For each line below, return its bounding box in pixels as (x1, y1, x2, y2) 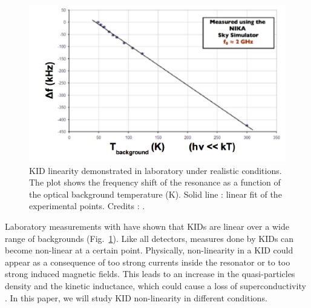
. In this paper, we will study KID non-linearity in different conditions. (5, 291, 267, 304)
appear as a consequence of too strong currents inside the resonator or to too (5, 255, 290, 268)
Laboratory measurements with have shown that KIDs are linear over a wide (5, 219, 289, 232)
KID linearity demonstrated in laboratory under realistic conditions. (29, 164, 282, 176)
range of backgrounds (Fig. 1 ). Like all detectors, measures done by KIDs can (5, 232, 294, 244)
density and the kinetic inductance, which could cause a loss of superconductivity (5, 279, 306, 292)
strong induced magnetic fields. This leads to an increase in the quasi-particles (5, 267, 295, 280)
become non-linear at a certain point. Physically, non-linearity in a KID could (5, 244, 293, 256)
